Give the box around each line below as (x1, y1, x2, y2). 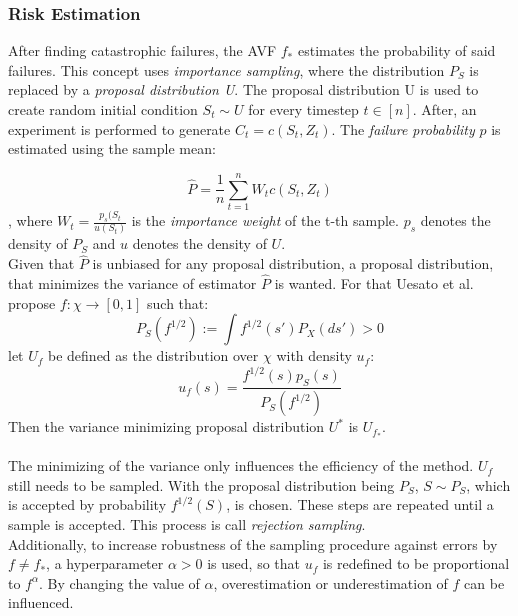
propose (8, 292, 56, 313)
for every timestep (248, 99, 359, 119)
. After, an (412, 99, 477, 119)
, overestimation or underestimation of (213, 572, 448, 593)
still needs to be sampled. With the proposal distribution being (8, 474, 395, 495)
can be (464, 572, 505, 593)
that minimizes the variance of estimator (8, 273, 257, 294)
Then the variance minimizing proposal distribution (8, 416, 325, 437)
